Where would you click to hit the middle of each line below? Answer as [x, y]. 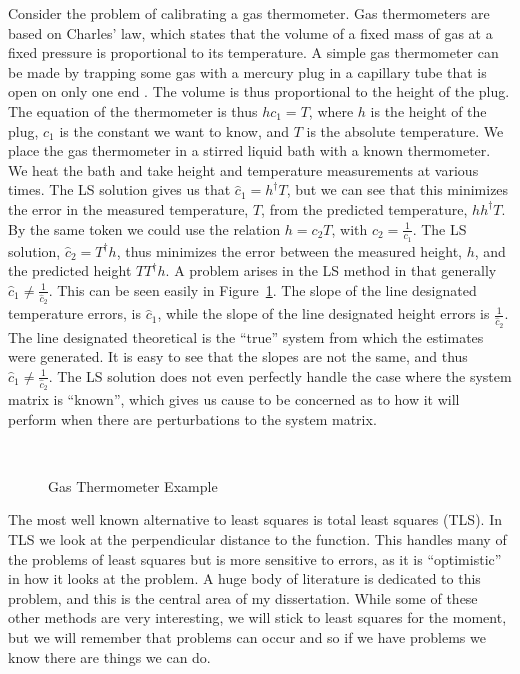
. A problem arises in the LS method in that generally [331, 270]
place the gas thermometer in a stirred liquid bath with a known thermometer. [249, 150]
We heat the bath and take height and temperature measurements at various [243, 169]
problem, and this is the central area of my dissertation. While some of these [243, 597]
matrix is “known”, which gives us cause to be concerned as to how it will [234, 398]
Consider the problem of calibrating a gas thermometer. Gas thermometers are [249, 13]
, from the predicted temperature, [364, 208]
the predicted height [70, 270]
